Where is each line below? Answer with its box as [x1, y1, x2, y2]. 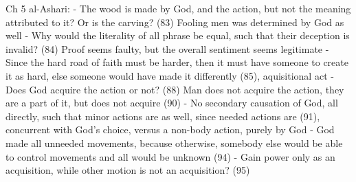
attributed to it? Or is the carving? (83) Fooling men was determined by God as [5, 14, 344, 29]
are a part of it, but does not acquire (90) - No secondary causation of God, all [5, 95, 338, 110]
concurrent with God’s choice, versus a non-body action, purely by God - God [5, 122, 335, 137]
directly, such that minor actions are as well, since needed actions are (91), [5, 109, 320, 123]
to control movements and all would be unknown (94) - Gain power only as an [5, 149, 335, 163]
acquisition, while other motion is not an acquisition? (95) [5, 163, 250, 177]
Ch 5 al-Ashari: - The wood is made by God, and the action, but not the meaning [5, 1, 351, 15]
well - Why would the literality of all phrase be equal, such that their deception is [5, 28, 350, 43]
